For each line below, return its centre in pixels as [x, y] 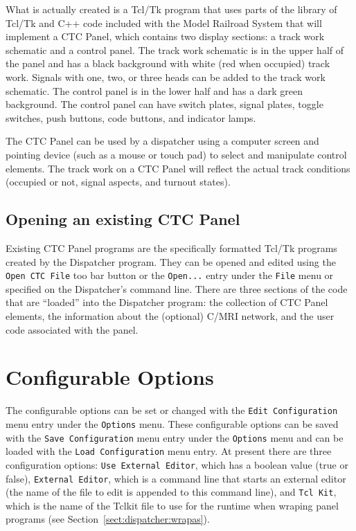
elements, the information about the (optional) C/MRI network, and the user [170, 315]
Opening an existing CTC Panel [123, 219]
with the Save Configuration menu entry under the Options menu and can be [175, 437]
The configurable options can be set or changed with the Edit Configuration [172, 410]
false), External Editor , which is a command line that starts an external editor [176, 478]
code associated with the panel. [72, 329]
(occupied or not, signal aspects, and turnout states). [118, 182]
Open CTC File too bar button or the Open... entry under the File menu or [170, 275]
